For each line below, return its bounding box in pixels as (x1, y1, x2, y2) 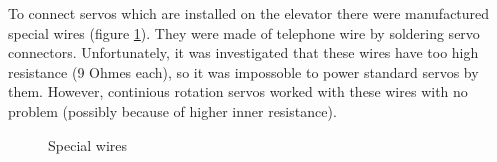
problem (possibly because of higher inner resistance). (8, 100, 337, 121)
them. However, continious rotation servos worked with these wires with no (8, 81, 468, 102)
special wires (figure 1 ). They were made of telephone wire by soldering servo (8, 22, 480, 43)
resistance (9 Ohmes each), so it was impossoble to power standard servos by (8, 61, 479, 82)
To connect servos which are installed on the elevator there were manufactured (8, 3, 490, 23)
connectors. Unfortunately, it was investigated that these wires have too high (8, 42, 479, 63)
